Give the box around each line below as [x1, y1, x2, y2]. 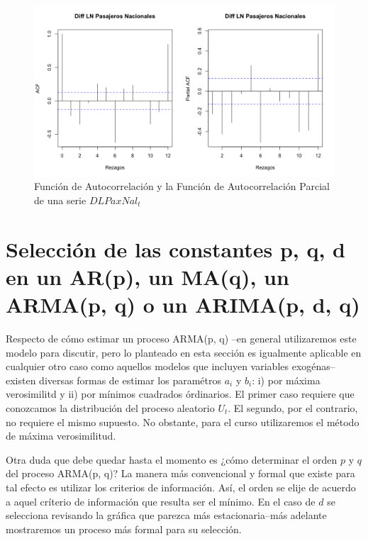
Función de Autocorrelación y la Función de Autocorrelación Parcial [34, 179, 330, 194]
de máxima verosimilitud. [6, 428, 116, 443]
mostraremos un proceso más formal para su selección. [6, 521, 242, 536]
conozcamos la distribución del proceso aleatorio [6, 400, 215, 415]
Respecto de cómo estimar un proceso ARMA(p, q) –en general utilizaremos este [6, 330, 357, 345]
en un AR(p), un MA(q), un [6, 262, 289, 291]
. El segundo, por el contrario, [228, 400, 358, 415]
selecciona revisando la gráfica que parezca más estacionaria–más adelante [6, 508, 327, 523]
